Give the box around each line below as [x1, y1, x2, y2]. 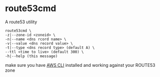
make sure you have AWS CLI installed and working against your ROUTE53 [5, 62, 156, 68]
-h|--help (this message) [5, 54, 58, 59]
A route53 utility [5, 19, 38, 25]
